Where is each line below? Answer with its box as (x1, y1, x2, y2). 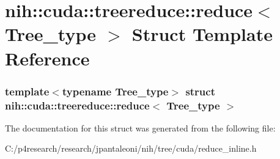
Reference (5, 45, 90, 70)
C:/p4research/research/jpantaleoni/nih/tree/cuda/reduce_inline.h (5, 142, 257, 155)
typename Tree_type (62, 83, 169, 98)
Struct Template (131, 21, 273, 46)
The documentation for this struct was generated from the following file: (5, 121, 276, 134)
